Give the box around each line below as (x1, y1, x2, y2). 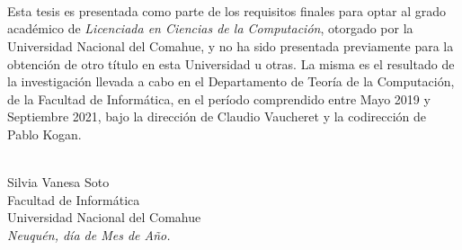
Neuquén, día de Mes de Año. (7, 225, 171, 244)
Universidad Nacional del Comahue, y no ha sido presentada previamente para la (7, 36, 454, 55)
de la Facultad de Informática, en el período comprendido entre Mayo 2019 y (7, 89, 431, 108)
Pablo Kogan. (7, 124, 82, 143)
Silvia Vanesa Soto (7, 173, 110, 192)
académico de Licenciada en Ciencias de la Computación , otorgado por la (7, 19, 413, 38)
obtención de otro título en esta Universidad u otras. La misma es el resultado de (7, 54, 455, 73)
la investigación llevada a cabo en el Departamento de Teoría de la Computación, (7, 72, 455, 91)
